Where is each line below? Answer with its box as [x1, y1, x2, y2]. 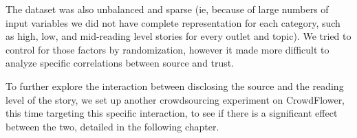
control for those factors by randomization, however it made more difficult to [6, 42, 329, 56]
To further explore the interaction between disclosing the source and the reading [6, 78, 344, 93]
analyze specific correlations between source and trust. [6, 56, 235, 70]
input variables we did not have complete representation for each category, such [6, 15, 340, 30]
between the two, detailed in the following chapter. [6, 119, 219, 133]
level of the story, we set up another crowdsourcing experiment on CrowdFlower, [6, 92, 345, 106]
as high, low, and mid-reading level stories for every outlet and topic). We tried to [6, 29, 351, 43]
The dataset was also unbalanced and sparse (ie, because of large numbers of [6, 2, 329, 16]
